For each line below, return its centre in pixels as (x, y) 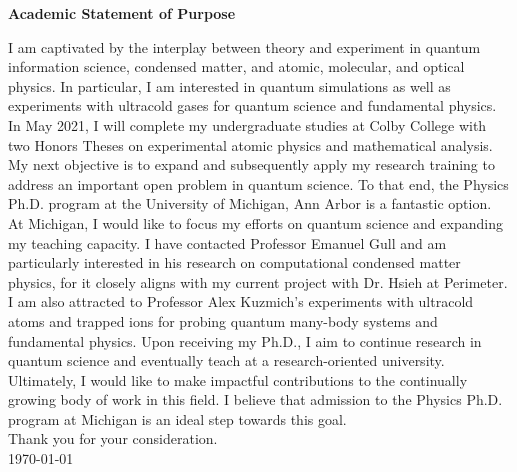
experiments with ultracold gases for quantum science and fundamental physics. (252, 105)
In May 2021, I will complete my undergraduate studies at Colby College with (247, 124)
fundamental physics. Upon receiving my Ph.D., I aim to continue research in (245, 340)
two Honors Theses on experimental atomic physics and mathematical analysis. (250, 144)
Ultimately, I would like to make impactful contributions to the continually (238, 379)
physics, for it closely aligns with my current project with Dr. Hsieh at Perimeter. (258, 281)
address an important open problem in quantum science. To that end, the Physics (258, 183)
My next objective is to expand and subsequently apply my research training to (251, 164)
